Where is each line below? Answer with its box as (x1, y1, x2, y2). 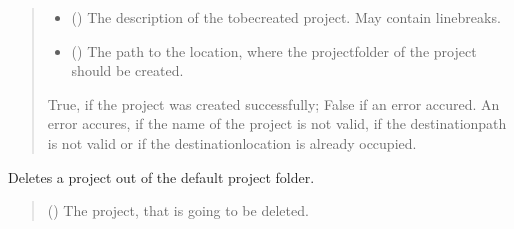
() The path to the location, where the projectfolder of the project (71, 40, 477, 61)
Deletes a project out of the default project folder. (8, 166, 315, 187)
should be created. (71, 60, 184, 81)
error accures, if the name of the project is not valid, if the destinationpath (47, 113, 507, 134)
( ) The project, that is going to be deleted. (47, 200, 309, 221)
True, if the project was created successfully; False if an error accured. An (47, 93, 500, 114)
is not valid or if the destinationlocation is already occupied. (47, 132, 417, 153)
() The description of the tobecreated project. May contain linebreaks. (71, 7, 501, 27)
